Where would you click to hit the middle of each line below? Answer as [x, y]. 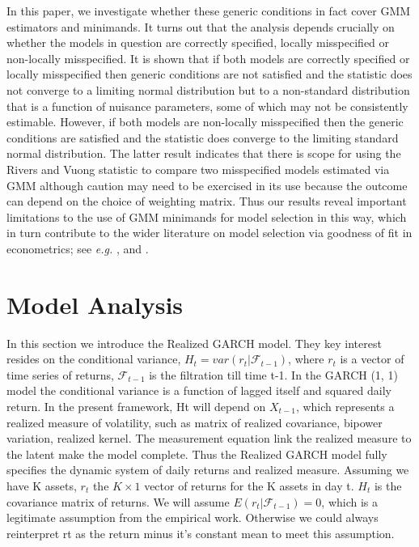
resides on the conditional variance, [94, 359]
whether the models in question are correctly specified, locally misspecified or [198, 42]
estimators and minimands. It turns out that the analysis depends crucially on [201, 26]
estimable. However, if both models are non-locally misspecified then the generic [205, 122]
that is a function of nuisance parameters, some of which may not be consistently [207, 106]
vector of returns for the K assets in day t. [249, 485]
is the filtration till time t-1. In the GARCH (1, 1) [273, 374]
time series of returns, [60, 374]
